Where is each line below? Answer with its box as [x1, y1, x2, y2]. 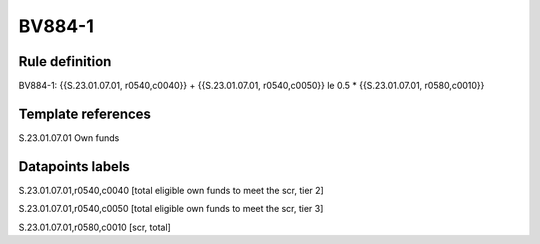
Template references [18, 105, 152, 122]
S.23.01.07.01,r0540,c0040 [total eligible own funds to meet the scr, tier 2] [18, 184, 324, 196]
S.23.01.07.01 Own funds [18, 131, 120, 144]
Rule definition [18, 53, 112, 70]
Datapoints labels [18, 158, 130, 175]
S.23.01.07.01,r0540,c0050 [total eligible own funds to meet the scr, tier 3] [18, 203, 324, 215]
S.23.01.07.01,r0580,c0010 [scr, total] [18, 221, 172, 233]
